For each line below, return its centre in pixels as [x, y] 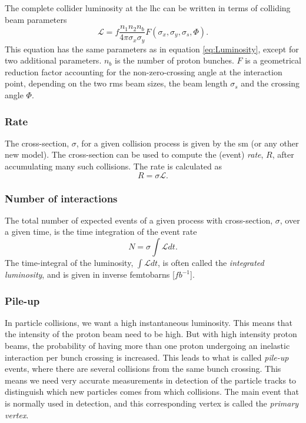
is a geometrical [273, 60]
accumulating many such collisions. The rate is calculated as [114, 166]
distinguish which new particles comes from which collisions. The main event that [152, 392]
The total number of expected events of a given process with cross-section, [139, 220]
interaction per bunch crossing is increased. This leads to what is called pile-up [147, 357]
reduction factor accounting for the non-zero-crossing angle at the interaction [144, 71]
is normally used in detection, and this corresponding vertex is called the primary [152, 403]
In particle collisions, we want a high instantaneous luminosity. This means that [149, 322]
